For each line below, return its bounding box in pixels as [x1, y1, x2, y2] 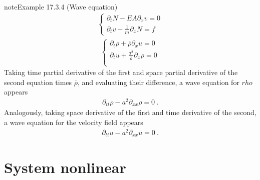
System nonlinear [4, 157, 126, 177]
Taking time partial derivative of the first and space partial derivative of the [4, 67, 238, 77]
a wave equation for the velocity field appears [4, 116, 143, 127]
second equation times [4, 76, 72, 87]
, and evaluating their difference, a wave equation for [78, 76, 239, 87]
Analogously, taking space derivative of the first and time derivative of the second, [4, 107, 256, 117]
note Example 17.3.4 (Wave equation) [4, 1, 118, 11]
